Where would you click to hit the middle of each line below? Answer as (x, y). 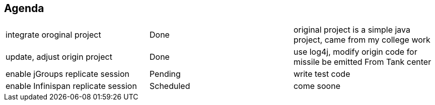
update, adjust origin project (59, 57)
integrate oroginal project (53, 35)
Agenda (24, 8)
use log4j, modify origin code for (355, 52)
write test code (322, 74)
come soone (317, 86)
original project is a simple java (352, 30)
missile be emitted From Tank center (362, 62)
